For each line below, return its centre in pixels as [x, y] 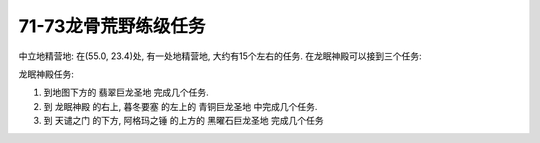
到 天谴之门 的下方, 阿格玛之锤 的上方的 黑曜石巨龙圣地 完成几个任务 [183, 121]
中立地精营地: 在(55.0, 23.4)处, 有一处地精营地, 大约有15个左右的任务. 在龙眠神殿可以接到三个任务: [220, 56]
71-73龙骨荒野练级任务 [112, 26]
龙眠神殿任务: [46, 74]
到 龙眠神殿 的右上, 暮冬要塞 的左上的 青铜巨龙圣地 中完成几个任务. [180, 106]
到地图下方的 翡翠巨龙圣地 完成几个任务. [126, 92]
